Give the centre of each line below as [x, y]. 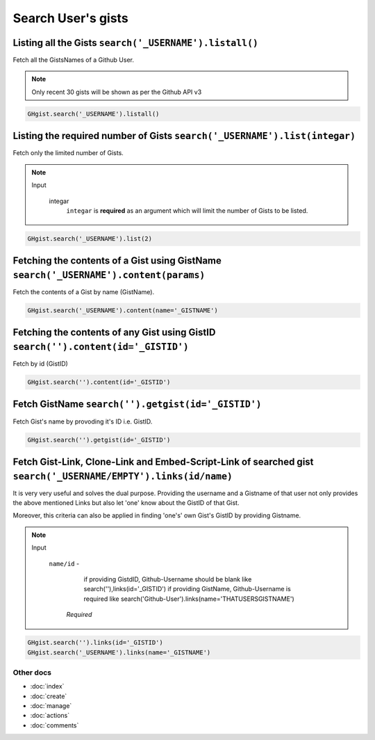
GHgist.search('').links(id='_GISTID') [95, 643]
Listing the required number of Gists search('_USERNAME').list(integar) [184, 136]
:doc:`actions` [50, 716]
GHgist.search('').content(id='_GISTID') [99, 382]
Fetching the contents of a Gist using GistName [117, 261]
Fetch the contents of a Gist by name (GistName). [84, 291]
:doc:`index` [47, 686]
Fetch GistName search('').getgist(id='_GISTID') [137, 404]
